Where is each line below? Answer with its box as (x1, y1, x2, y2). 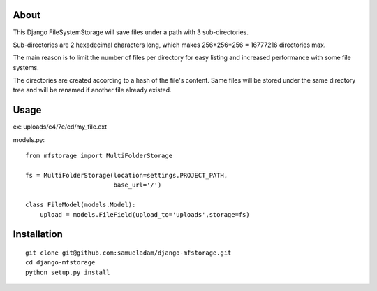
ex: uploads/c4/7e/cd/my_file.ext (13, 122, 108, 131)
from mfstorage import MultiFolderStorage (25, 152, 173, 160)
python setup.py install (25, 268, 110, 276)
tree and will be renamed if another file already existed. (13, 86, 172, 94)
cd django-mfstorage (25, 259, 96, 267)
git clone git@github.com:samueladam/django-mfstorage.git (25, 248, 232, 257)
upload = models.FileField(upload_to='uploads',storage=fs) (39, 211, 251, 218)
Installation (13, 228, 63, 241)
